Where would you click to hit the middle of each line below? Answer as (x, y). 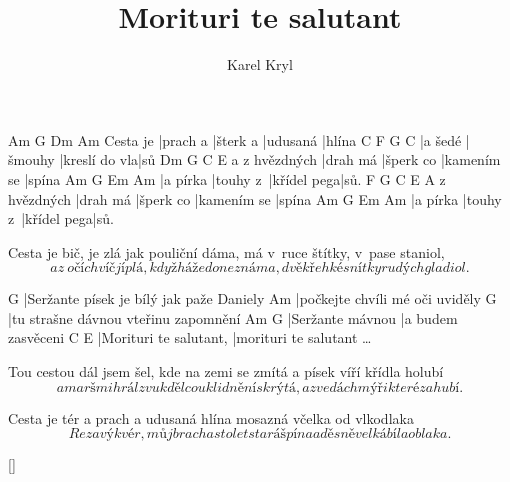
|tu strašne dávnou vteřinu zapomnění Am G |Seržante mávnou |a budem (233, 317)
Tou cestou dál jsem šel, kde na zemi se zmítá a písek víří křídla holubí (226, 371)
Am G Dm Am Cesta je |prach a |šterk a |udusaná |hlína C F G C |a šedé (235, 139)
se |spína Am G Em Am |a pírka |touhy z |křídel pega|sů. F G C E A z (227, 178)
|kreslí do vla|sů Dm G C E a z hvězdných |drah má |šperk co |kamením (280, 159)
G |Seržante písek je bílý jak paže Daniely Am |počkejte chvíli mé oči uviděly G (252, 298)
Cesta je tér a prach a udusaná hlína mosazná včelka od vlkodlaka (211, 417)
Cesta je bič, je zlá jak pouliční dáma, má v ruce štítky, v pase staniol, (226, 251)
